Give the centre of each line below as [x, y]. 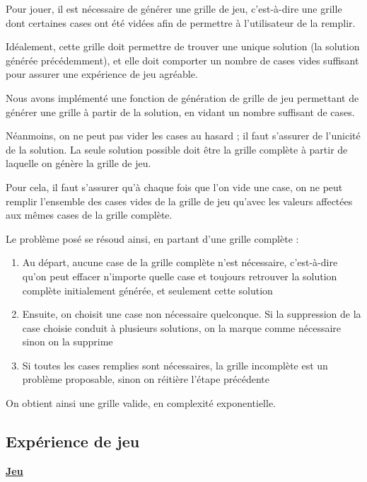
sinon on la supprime [68, 342]
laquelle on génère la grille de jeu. [78, 163]
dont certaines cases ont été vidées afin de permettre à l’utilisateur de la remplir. [181, 22]
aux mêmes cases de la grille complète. [89, 215]
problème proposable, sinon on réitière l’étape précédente [146, 379]
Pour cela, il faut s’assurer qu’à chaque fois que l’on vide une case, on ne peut [174, 187]
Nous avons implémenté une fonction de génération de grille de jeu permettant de [182, 97]
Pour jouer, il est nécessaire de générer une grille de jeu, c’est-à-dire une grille [174, 8]
